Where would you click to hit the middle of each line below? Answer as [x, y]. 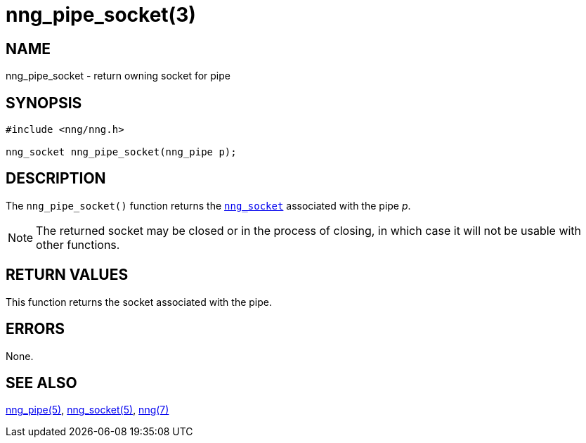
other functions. [78, 244]
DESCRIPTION [56, 179]
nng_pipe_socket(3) [101, 15]
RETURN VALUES [67, 275]
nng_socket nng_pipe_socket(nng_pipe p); [121, 152]
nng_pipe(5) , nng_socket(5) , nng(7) [87, 410]
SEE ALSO [41, 383]
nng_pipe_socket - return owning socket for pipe [118, 76]
